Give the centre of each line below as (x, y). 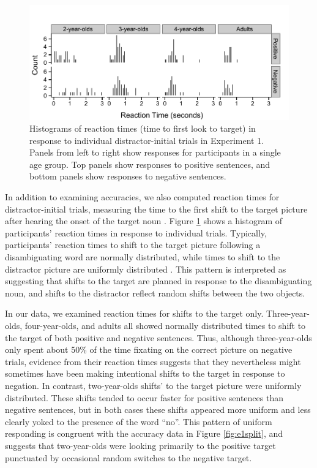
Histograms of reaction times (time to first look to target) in (143, 128)
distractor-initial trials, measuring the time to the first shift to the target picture (156, 209)
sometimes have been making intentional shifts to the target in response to (145, 373)
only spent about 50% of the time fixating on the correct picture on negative (149, 349)
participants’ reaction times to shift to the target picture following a (133, 245)
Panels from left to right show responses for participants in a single (155, 152)
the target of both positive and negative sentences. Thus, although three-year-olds (158, 337)
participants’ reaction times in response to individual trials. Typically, (136, 232)
